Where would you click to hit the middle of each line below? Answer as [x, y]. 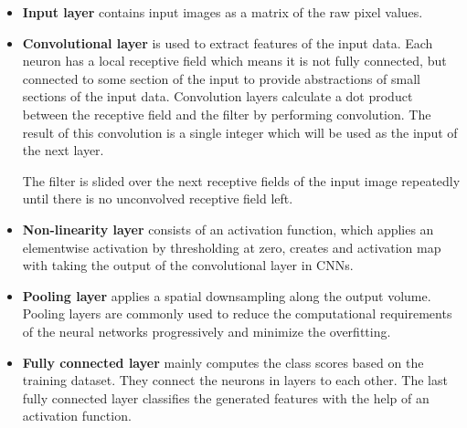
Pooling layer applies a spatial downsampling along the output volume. [227, 295]
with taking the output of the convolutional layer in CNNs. [188, 265]
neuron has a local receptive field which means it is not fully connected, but [234, 61]
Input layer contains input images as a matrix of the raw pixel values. [223, 12]
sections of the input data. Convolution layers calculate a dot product [218, 96]
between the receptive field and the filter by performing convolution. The [227, 114]
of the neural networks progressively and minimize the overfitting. [207, 331]
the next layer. [63, 150]
